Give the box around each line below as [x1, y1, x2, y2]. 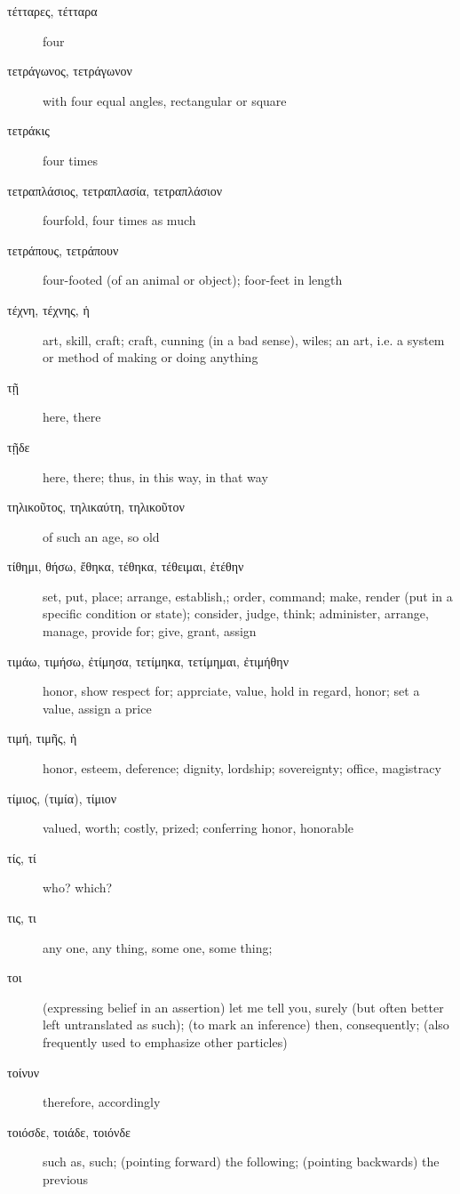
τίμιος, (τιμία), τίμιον [7, 788, 117, 807]
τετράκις [7, 121, 50, 140]
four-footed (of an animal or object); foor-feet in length [43, 270, 343, 289]
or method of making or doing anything [43, 348, 258, 367]
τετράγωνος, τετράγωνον [7, 61, 132, 80]
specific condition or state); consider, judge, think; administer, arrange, [43, 604, 429, 623]
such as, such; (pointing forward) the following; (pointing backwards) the [43, 1152, 440, 1171]
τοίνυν [7, 1062, 39, 1081]
